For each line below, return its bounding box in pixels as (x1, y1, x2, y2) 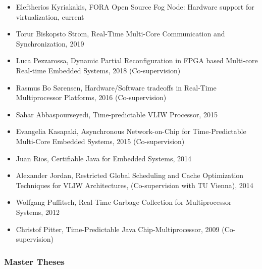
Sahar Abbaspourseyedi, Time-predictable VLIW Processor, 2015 (16, 109, 218, 119)
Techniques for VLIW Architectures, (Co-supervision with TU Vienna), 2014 (16, 180, 253, 190)
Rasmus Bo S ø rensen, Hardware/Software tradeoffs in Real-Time (16, 82, 217, 93)
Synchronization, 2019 (16, 38, 84, 49)
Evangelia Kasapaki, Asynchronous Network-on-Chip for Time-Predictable (16, 126, 246, 137)
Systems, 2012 (16, 206, 60, 217)
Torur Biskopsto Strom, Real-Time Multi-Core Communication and (16, 28, 225, 39)
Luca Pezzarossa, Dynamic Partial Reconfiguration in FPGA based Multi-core (16, 55, 258, 66)
